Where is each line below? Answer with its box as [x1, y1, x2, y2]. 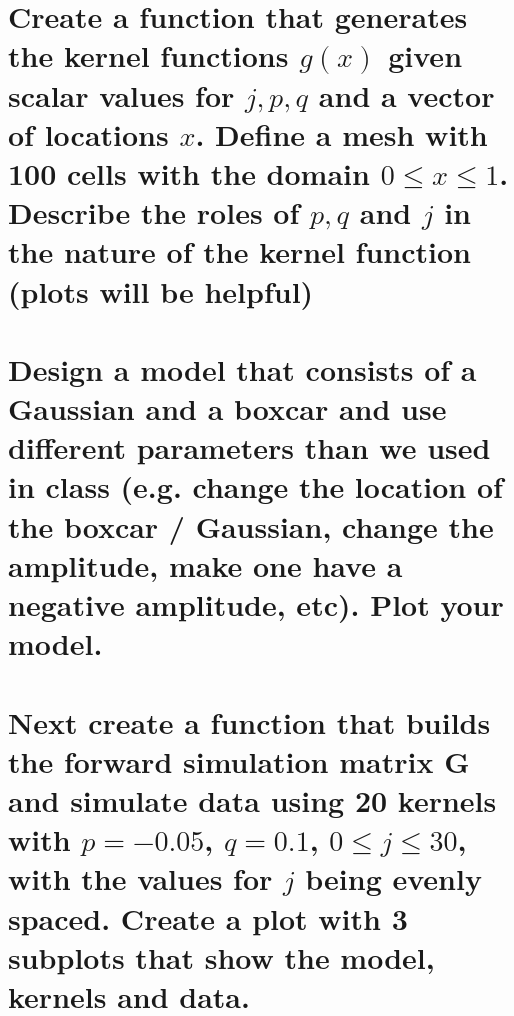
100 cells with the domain [8, 152, 370, 193]
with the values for [8, 858, 273, 899]
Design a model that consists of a [8, 348, 477, 389]
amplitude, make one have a [8, 544, 403, 585]
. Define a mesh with [195, 113, 488, 154]
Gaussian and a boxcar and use [8, 388, 447, 429]
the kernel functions [8, 35, 289, 76]
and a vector [318, 74, 495, 115]
